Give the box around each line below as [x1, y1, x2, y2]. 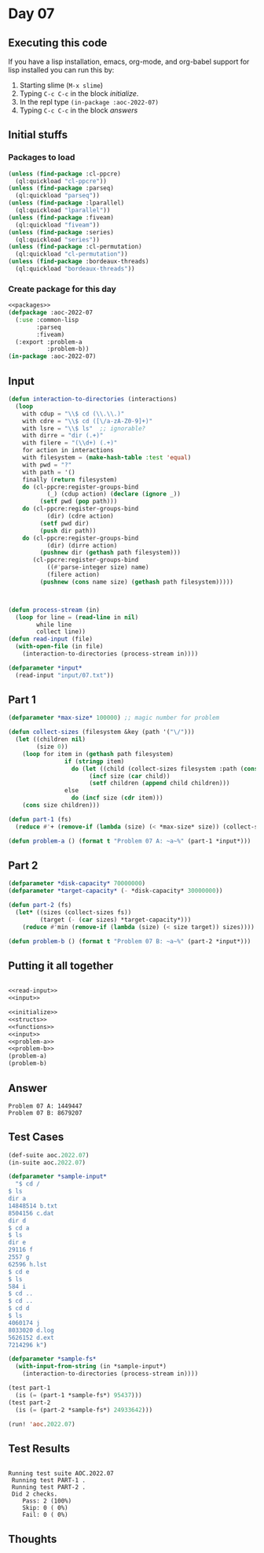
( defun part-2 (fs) [8, 902, 72, 909]
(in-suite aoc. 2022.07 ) [8, 1158, 86, 1167]
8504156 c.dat [8, 1209, 55, 1217]
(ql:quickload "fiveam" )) [15, 221, 101, 229]
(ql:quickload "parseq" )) [15, 192, 101, 200]
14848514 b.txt [8, 1201, 58, 1210]
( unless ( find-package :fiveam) [8, 213, 114, 221]
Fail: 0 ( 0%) [22, 1511, 68, 1519]
